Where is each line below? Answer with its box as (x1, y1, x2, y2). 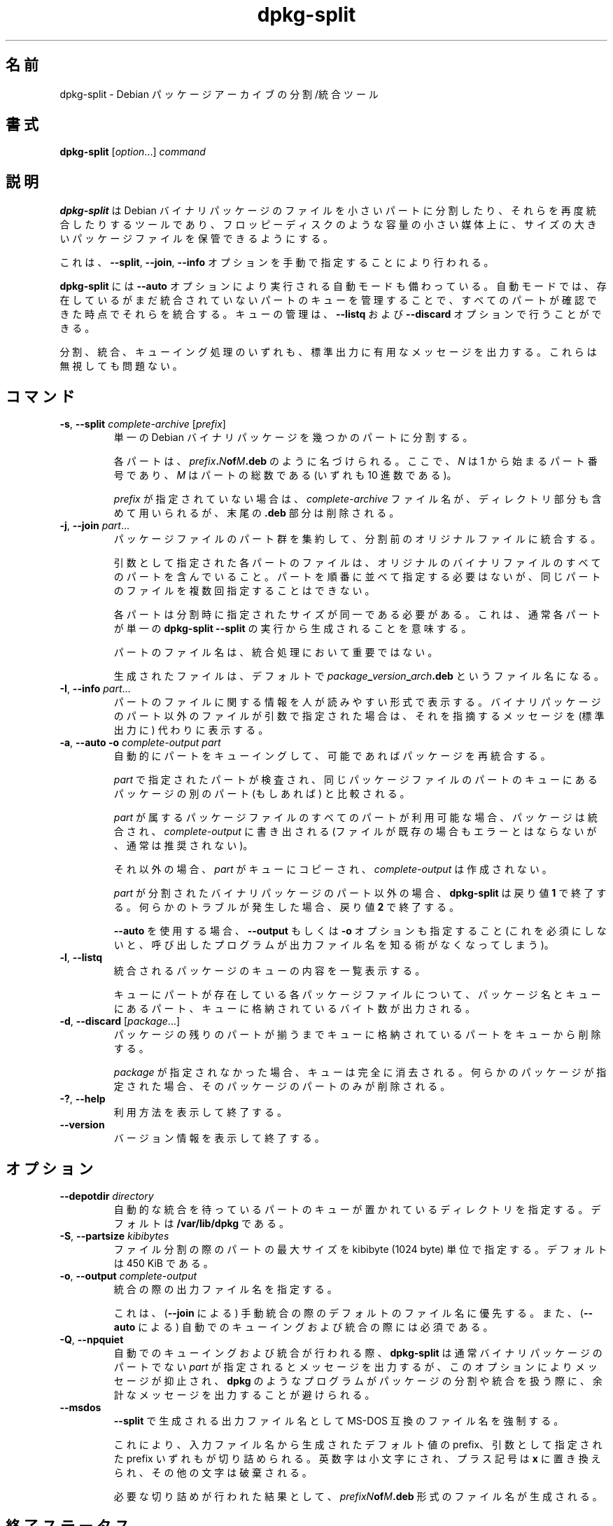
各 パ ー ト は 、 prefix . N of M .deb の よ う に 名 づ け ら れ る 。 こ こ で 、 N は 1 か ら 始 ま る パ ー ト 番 (113, 455, 598, 468)
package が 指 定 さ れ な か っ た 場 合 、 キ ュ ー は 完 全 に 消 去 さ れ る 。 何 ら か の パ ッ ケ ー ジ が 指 (113, 1066, 607, 1079)
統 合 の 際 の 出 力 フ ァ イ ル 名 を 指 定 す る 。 (113, 1282, 337, 1295)
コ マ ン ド (6, 387, 75, 405)
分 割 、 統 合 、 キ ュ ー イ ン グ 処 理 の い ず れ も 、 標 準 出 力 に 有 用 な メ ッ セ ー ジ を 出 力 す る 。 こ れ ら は (59, 346, 597, 358)
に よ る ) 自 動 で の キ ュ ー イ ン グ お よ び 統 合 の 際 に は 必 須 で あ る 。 (138, 1320, 493, 1333)
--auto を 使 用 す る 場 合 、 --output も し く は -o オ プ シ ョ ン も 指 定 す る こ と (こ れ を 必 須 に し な (113, 925, 607, 937)
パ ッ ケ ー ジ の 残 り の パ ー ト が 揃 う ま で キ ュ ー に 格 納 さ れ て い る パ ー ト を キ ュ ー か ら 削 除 (113, 1028, 601, 1041)
